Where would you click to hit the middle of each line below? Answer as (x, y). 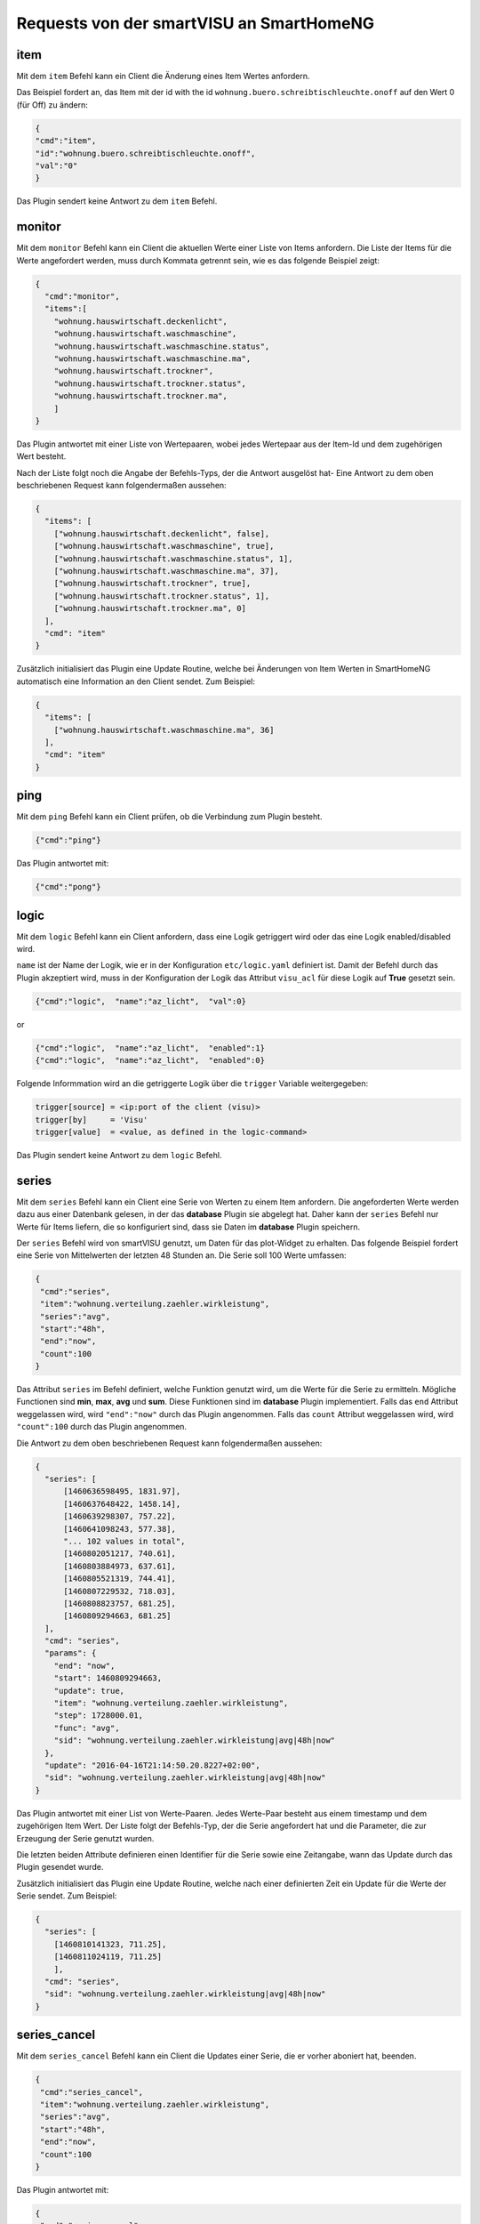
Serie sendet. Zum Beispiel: (67, 1896)
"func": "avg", (87, 1728)
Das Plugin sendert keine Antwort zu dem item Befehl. (117, 201)
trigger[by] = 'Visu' (92, 1120)
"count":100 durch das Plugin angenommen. (101, 1427)
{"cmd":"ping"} (68, 840)
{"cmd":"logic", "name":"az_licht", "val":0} (140, 1001)
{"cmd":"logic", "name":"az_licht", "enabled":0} (150, 1060)
